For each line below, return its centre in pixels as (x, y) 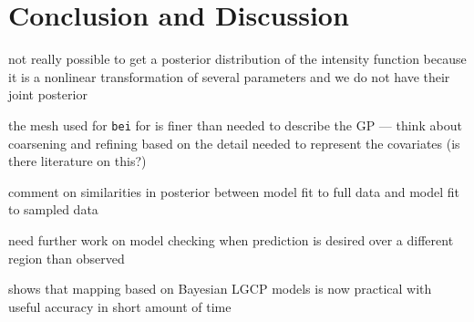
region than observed (67, 258)
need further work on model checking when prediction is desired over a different (231, 239)
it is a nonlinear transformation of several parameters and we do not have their (229, 76)
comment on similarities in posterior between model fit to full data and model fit (234, 191)
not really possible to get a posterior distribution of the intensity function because (237, 59)
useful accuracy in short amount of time (120, 306)
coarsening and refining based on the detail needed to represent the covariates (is (234, 143)
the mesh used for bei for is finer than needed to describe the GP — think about (235, 125)
